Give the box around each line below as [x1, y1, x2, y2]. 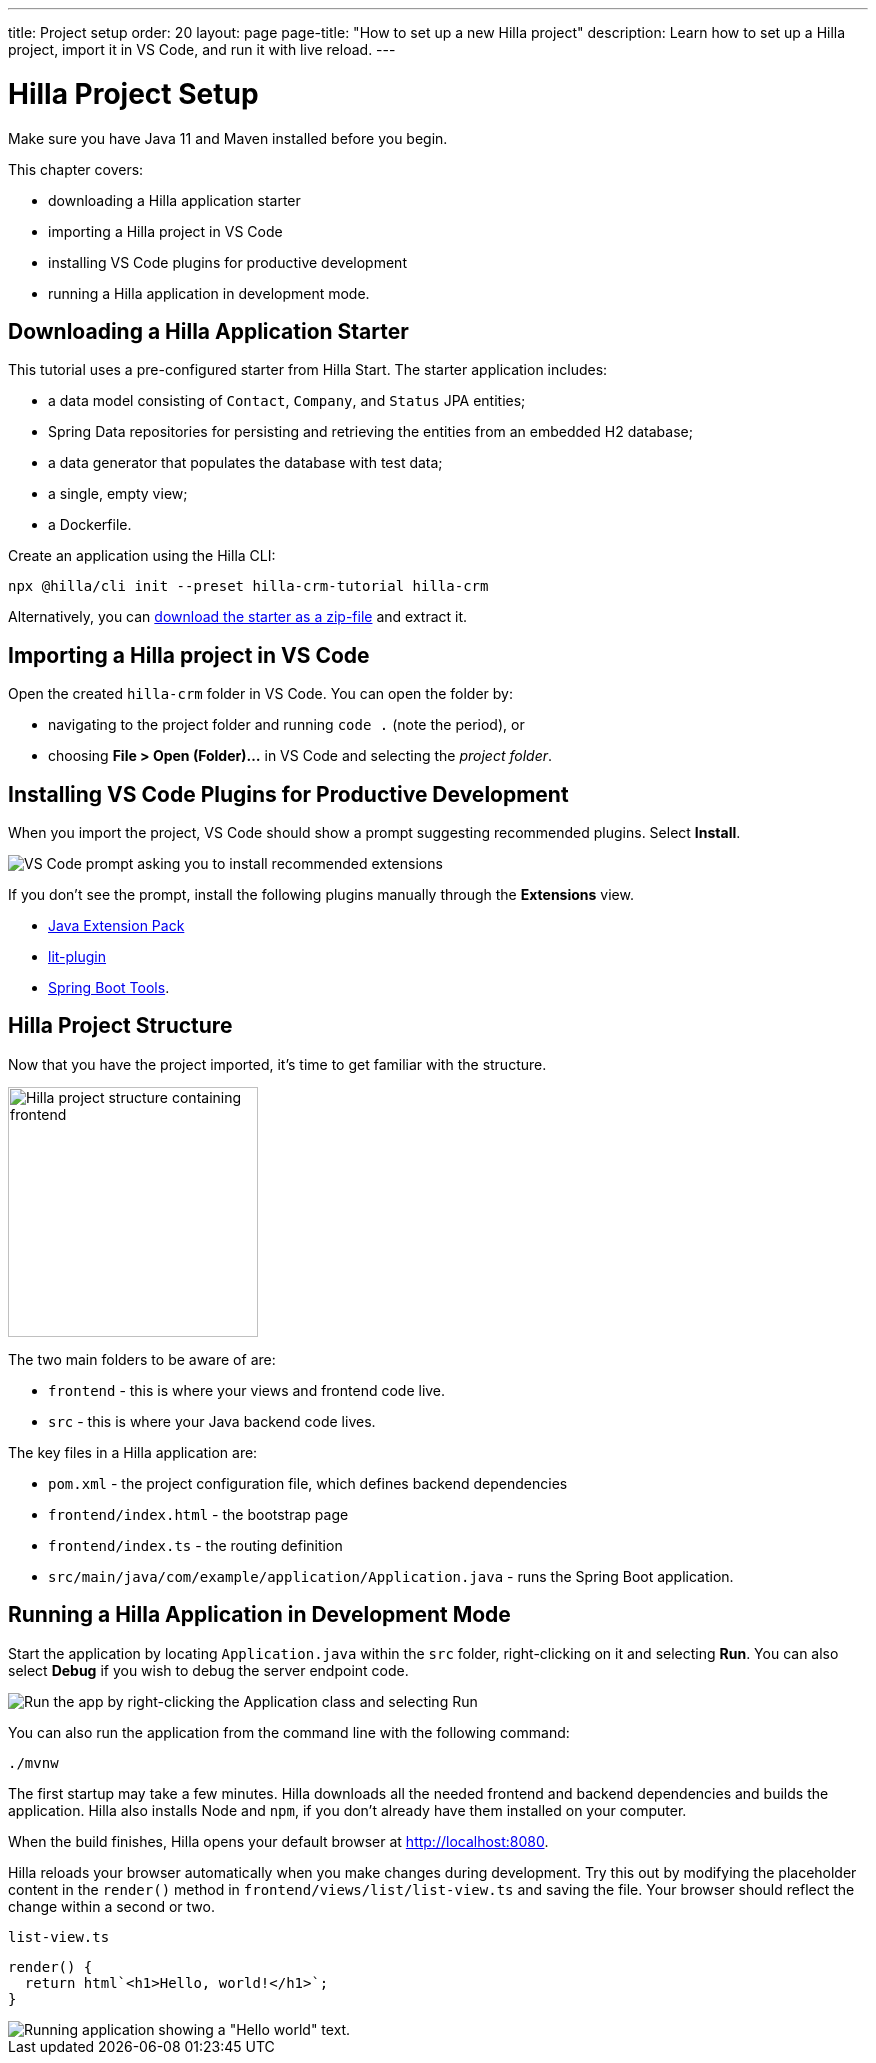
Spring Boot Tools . [48, 979, 170, 997]
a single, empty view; [48, 485, 188, 503]
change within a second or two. [8, 1897, 215, 1915]
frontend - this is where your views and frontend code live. [48, 1381, 446, 1399]
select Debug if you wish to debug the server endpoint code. [8, 1661, 409, 1679]
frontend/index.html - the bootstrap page [48, 1505, 349, 1523]
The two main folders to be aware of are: [8, 1350, 276, 1368]
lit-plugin [48, 948, 107, 966]
